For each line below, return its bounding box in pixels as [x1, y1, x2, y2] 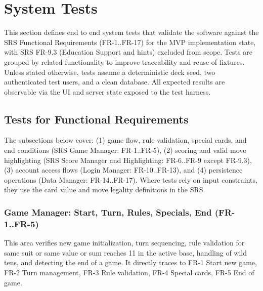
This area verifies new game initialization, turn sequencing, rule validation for [4, 237, 245, 248]
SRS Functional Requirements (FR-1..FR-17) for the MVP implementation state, [4, 36, 256, 47]
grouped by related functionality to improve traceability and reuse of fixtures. [4, 56, 245, 67]
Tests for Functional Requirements [4, 111, 189, 127]
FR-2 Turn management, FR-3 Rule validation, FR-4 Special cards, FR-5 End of [4, 267, 254, 277]
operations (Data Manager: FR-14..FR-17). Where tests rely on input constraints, [4, 174, 257, 185]
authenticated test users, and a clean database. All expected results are [4, 76, 225, 87]
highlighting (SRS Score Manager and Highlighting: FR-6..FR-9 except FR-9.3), [4, 154, 252, 165]
